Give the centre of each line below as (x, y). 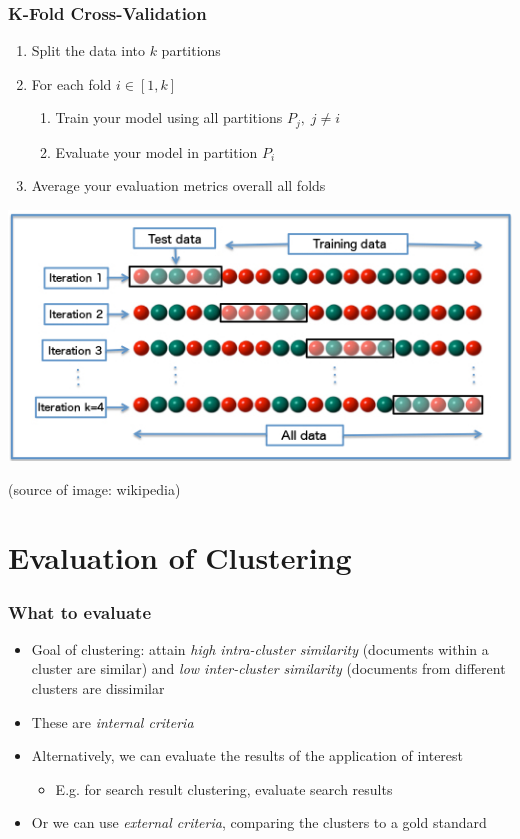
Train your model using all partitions (169, 117)
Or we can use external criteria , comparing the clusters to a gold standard (259, 822)
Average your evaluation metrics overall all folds (178, 185)
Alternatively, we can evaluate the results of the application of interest (247, 755)
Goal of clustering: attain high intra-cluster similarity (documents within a (260, 648)
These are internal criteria (112, 721)
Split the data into (88, 50)
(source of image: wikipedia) (94, 488)
